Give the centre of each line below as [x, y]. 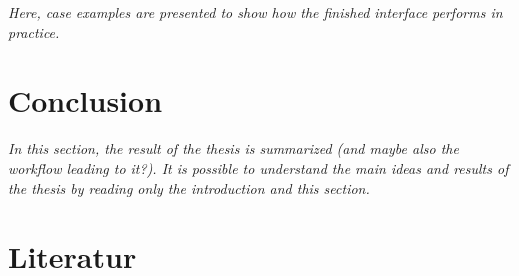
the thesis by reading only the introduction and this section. [189, 187]
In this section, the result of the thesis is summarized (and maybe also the [233, 148]
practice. [34, 31]
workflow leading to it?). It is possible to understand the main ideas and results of [258, 167]
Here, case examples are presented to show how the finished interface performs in [255, 12]
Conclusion [85, 100]
